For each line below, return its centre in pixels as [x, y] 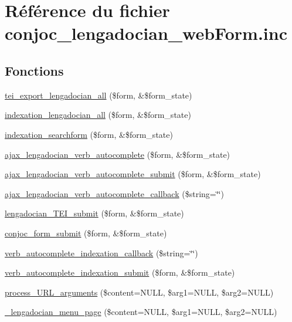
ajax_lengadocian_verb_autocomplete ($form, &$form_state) [118, 154]
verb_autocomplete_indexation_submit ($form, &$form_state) [120, 272]
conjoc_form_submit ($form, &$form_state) [86, 233]
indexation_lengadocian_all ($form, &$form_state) [98, 115]
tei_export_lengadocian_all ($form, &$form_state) [99, 95]
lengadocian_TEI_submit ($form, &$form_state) [94, 213]
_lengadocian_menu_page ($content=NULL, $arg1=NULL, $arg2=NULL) [141, 312]
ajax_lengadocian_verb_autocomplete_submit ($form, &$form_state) [133, 174]
